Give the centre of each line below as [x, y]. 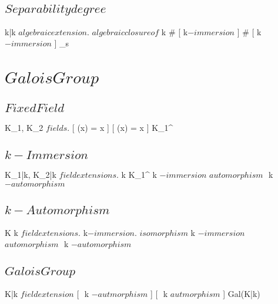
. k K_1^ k [137, 175]
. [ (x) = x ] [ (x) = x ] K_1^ [120, 127]
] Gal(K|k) [242, 293]
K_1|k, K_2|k [31, 175]
